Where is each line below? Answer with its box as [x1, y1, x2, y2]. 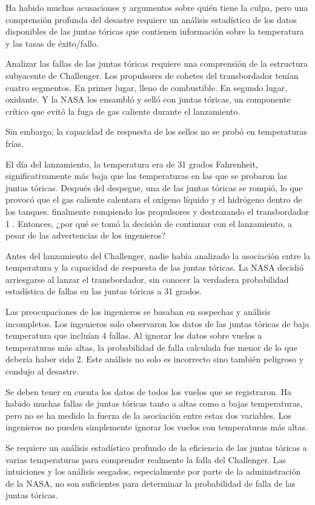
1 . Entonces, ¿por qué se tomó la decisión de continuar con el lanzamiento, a [5, 217, 292, 229]
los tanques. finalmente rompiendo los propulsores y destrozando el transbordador [5, 205, 309, 217]
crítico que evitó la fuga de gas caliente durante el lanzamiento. [5, 104, 240, 117]
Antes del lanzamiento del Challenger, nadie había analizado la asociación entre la [5, 249, 311, 262]
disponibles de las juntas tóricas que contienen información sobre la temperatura [5, 25, 304, 38]
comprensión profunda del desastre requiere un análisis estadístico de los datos [5, 13, 297, 25]
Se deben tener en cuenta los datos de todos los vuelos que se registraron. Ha [5, 385, 291, 398]
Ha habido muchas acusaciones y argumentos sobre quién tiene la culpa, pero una [5, 1, 308, 13]
